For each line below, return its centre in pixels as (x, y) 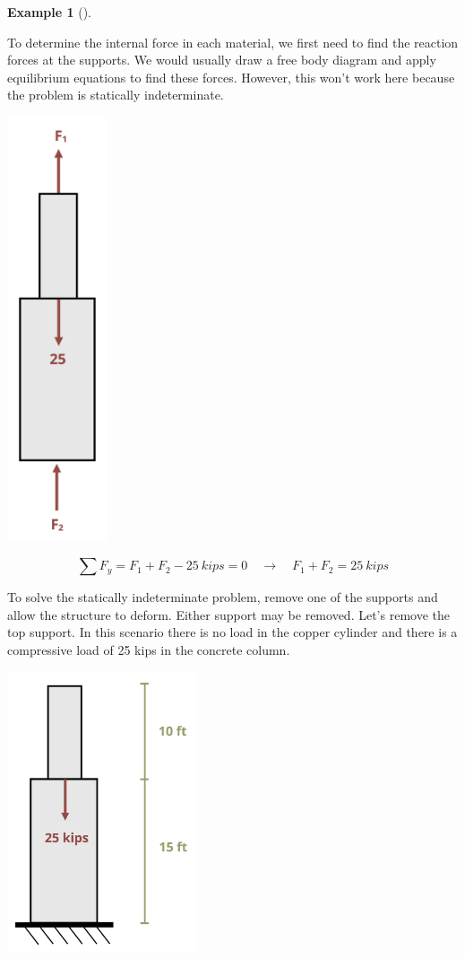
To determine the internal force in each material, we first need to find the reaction (233, 42)
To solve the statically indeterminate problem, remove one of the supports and (223, 597)
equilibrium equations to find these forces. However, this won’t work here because (231, 77)
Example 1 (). (49, 12)
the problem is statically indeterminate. (116, 95)
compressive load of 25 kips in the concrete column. (149, 649)
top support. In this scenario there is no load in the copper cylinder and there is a (232, 632)
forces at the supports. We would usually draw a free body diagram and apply (222, 60)
